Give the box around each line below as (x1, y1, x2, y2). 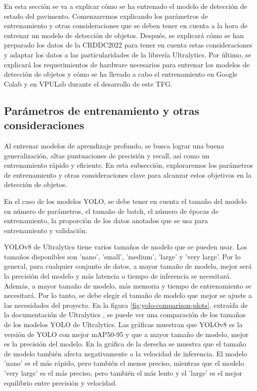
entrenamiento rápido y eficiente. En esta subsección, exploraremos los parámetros (4, 160, 253, 170)
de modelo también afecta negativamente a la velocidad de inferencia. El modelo (4, 348, 247, 358)
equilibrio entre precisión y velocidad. (4, 377, 117, 388)
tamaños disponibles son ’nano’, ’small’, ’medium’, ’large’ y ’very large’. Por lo (4, 251, 241, 261)
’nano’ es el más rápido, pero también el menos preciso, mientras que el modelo (4, 358, 244, 368)
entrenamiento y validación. (4, 225, 87, 235)
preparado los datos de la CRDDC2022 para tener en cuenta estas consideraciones (4, 40, 253, 50)
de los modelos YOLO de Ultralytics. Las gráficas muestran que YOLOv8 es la (4, 319, 243, 330)
